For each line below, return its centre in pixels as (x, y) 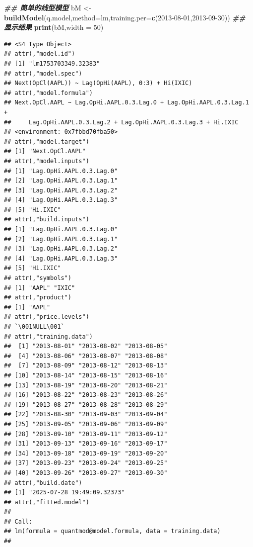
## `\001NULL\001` (34, 327)
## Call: (18, 521)
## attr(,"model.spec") (43, 73)
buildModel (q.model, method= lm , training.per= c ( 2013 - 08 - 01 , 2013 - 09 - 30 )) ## (125, 17)
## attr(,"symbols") (38, 278)
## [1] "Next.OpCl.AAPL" (45, 151)
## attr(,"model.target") (47, 141)
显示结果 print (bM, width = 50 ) (54, 27)
